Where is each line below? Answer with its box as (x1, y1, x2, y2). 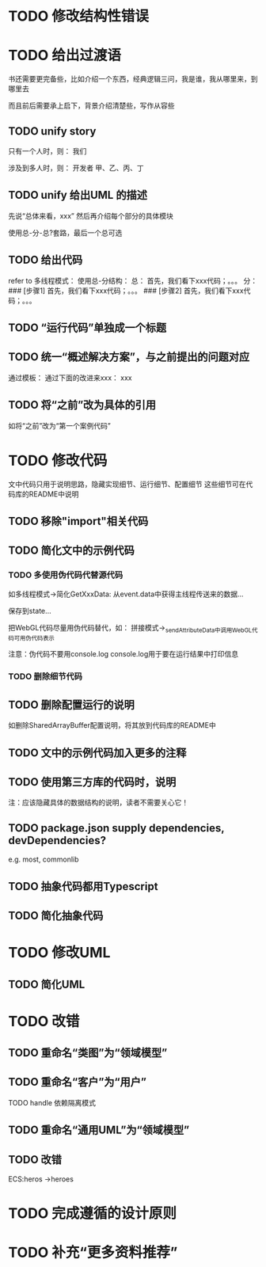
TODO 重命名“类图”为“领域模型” (8, 1046, 168, 1060)
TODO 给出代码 (8, 253, 83, 267)
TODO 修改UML (8, 944, 111, 962)
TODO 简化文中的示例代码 (8, 544, 135, 557)
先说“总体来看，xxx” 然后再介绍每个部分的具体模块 (8, 211, 174, 220)
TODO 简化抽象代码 (8, 908, 104, 923)
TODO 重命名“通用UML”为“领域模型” (8, 1124, 190, 1137)
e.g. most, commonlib (8, 854, 79, 864)
